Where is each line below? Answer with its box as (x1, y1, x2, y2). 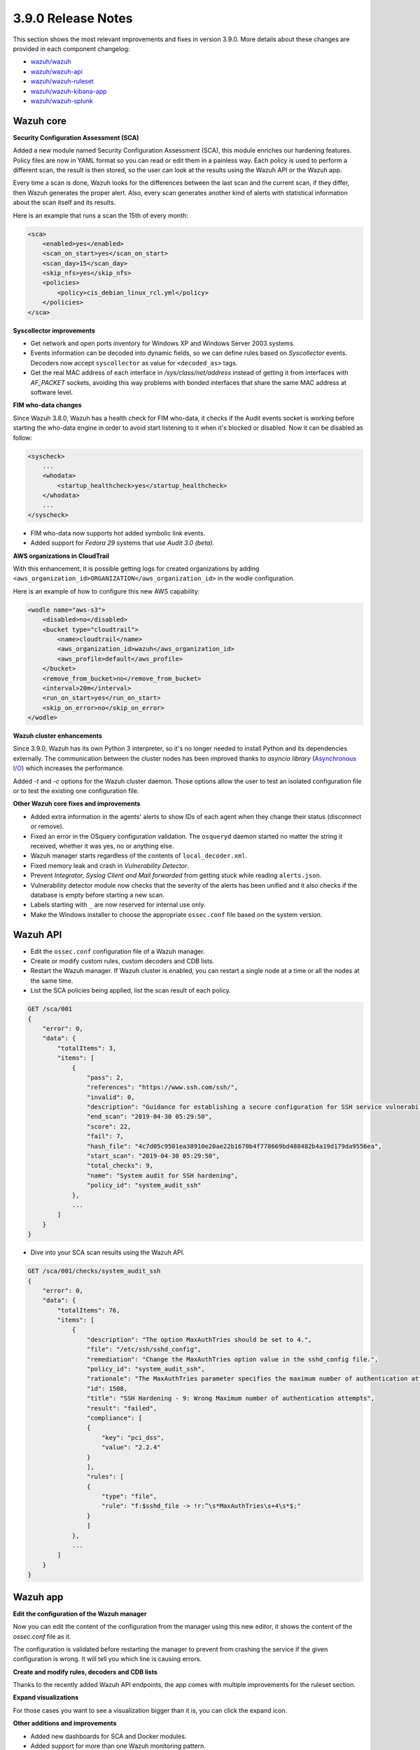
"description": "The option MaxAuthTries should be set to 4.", (86, 1336, 312, 1343)
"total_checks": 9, (86, 1162, 154, 1170)
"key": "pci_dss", (101, 1434, 164, 1441)
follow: (13, 433, 33, 442)
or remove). (30, 822, 64, 831)
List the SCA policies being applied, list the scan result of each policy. (30, 986, 231, 995)
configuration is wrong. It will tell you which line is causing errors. (13, 1655, 202, 1663)
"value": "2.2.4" (101, 1443, 161, 1452)
